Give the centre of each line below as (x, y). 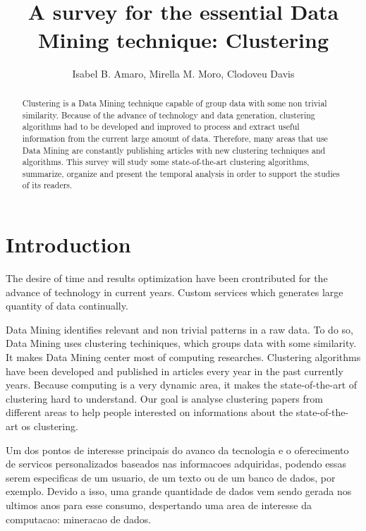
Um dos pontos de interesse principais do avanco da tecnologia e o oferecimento (177, 450)
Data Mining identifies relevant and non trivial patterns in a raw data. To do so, (179, 329)
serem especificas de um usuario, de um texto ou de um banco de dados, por (171, 477)
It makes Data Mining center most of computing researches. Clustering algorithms (183, 357)
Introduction (68, 244)
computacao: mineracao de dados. (79, 519)
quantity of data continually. (67, 306)
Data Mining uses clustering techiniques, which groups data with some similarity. (181, 343)
